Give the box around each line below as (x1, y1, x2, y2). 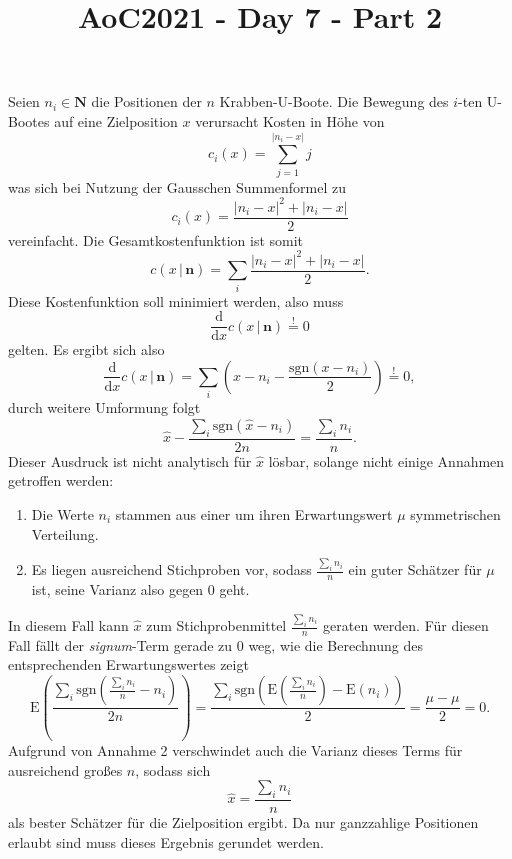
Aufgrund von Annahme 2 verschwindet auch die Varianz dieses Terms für (8, 740, 463, 761)
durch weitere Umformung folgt (8, 397, 201, 418)
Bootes (8, 110, 50, 131)
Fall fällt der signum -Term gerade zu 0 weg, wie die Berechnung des (8, 634, 423, 655)
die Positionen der (91, 91, 202, 112)
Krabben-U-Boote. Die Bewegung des (219, 91, 449, 112)
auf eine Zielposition (54, 110, 178, 131)
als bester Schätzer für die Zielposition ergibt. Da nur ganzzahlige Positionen (8, 812, 479, 833)
